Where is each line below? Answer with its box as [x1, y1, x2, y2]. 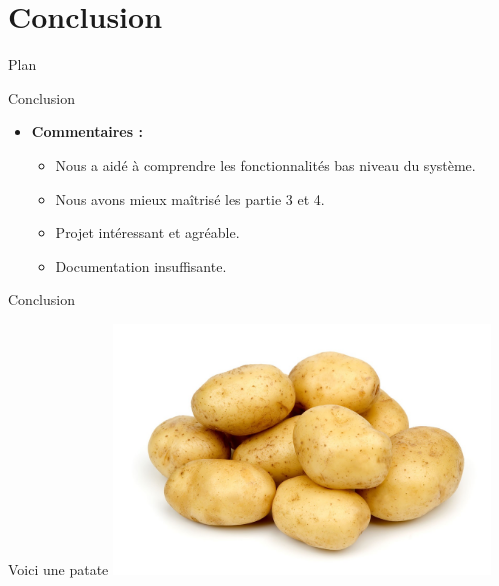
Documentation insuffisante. [55, 255, 227, 276]
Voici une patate [8, 558, 109, 579]
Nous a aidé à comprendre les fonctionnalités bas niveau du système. [55, 154, 476, 175]
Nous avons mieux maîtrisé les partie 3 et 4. [55, 188, 325, 209]
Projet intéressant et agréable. [55, 222, 240, 243]
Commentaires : [31, 121, 143, 142]
